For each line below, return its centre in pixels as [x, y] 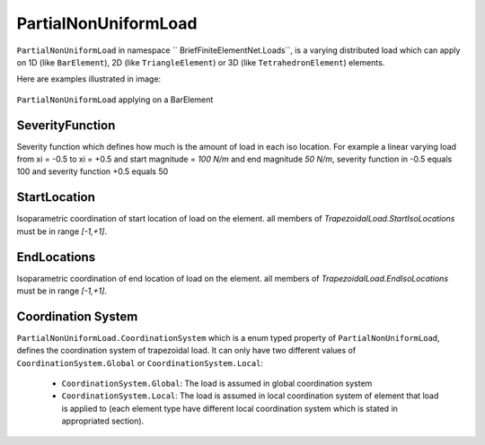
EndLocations [56, 257]
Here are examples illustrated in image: [89, 79]
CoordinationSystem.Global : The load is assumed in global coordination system [217, 384]
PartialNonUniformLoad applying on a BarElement [115, 100]
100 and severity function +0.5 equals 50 [93, 171]
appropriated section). [103, 421]
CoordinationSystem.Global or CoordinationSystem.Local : [140, 362]
